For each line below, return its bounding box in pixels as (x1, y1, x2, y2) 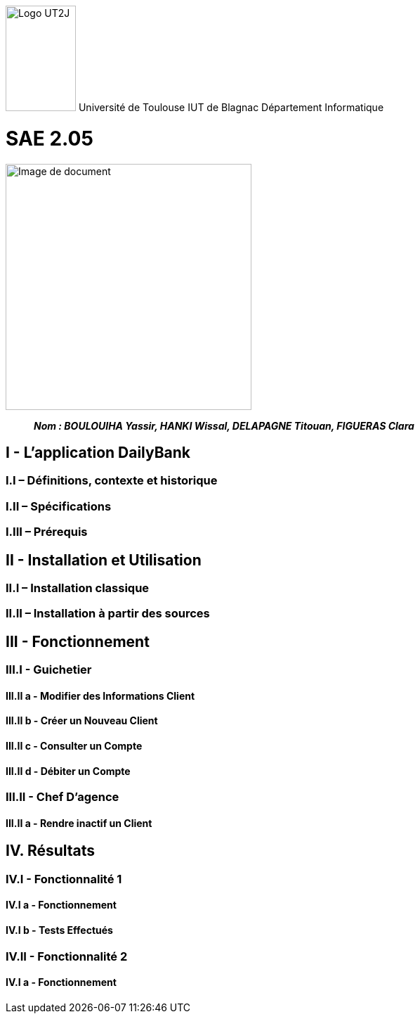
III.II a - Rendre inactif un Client (6, 816, 152, 829)
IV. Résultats (6, 842, 96, 860)
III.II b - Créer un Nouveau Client (6, 714, 158, 727)
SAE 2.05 (6, 126, 93, 150)
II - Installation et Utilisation (6, 551, 202, 569)
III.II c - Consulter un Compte (6, 739, 143, 752)
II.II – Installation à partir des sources (6, 606, 210, 621)
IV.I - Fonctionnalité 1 (6, 871, 122, 886)
